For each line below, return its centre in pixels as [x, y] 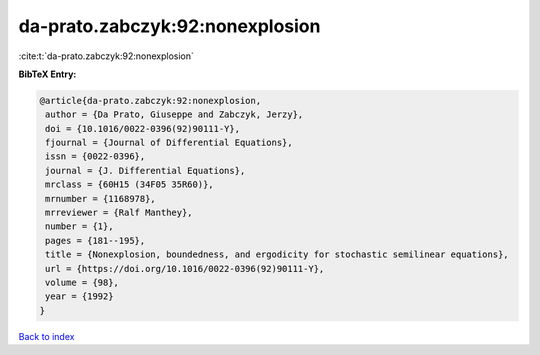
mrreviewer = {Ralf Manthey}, [119, 213]
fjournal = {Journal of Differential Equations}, [169, 143]
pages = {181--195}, [95, 240]
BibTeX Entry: [47, 74]
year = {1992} [79, 296]
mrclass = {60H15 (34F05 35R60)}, [129, 184]
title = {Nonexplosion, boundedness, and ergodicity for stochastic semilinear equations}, [277, 254]
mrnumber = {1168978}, [101, 198]
